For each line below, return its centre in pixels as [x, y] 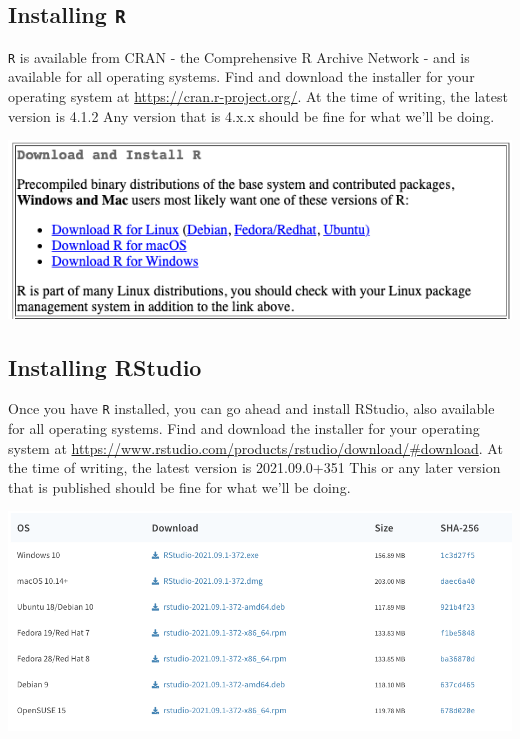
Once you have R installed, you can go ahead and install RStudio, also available [251, 408]
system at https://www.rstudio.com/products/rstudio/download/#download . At [255, 447]
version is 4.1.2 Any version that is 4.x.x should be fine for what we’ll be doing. [251, 115]
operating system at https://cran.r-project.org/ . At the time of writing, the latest [258, 96]
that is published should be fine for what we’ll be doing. [179, 486]
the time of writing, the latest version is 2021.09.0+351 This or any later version [254, 467]
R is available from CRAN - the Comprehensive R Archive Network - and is [239, 56]
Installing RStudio [105, 366]
